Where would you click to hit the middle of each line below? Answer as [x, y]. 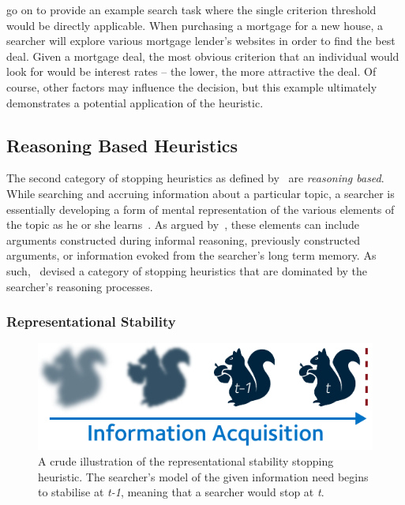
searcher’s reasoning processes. [80, 286]
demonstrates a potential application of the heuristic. [135, 102]
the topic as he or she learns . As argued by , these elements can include [183, 224]
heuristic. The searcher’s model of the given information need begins [203, 476]
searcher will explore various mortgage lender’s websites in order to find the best [201, 41]
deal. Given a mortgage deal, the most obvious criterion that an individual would [203, 56]
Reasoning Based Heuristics [122, 145]
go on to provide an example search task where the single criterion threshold [191, 9]
